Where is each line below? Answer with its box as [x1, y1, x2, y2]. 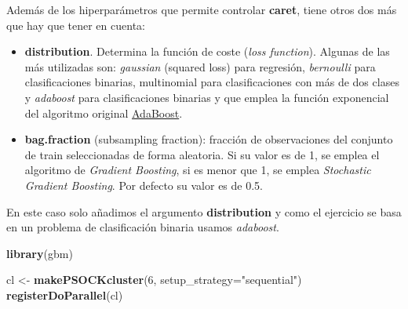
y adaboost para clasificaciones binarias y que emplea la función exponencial [24, 89, 389, 105]
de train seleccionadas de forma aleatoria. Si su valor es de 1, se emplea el [24, 146, 380, 162]
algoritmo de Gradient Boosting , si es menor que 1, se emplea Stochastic [24, 162, 371, 178]
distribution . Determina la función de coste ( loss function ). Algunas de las [24, 43, 390, 60]
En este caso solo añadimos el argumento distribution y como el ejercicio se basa [6, 203, 402, 220]
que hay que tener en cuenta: [6, 16, 145, 33]
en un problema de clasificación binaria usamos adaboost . [6, 219, 279, 235]
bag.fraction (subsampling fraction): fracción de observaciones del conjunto [24, 131, 393, 147]
